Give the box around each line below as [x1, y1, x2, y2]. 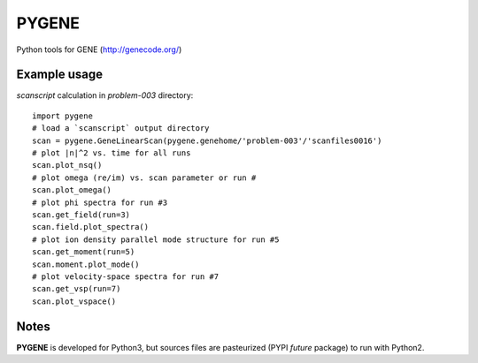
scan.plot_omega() [32, 185, 112, 195]
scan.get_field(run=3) [32, 209, 131, 220]
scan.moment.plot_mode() [32, 259, 140, 269]
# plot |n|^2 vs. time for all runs [32, 148, 191, 158]
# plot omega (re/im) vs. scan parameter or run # [32, 172, 257, 183]
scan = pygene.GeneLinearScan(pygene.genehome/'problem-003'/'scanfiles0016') [32, 135, 382, 146]
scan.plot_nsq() [32, 160, 103, 170]
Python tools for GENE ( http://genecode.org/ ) [16, 44, 182, 55]
